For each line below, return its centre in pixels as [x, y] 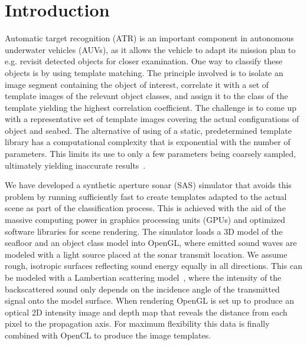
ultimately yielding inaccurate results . [75, 165]
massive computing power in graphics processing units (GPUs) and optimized [145, 220]
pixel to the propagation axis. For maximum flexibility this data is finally [137, 323]
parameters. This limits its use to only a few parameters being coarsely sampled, [151, 154]
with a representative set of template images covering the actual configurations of [152, 119]
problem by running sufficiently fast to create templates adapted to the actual [146, 196]
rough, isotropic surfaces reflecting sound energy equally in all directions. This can [153, 266]
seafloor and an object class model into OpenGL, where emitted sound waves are [151, 243]
